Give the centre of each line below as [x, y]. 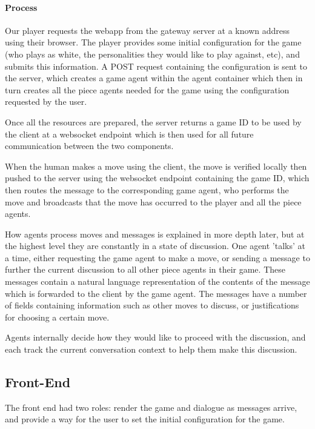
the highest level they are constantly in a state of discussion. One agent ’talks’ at [155, 246]
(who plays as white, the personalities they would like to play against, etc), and [152, 54]
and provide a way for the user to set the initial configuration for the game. [145, 419]
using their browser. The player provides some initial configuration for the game [153, 42]
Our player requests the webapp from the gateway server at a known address [148, 30]
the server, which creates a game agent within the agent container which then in [154, 78]
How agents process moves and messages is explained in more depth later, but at [155, 234]
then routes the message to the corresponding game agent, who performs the [147, 189]
